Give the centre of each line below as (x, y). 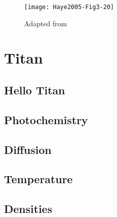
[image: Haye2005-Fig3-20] (69, 7)
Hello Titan (35, 90)
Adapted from (46, 23)
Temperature (38, 179)
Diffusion (28, 149)
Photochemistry (46, 119)
